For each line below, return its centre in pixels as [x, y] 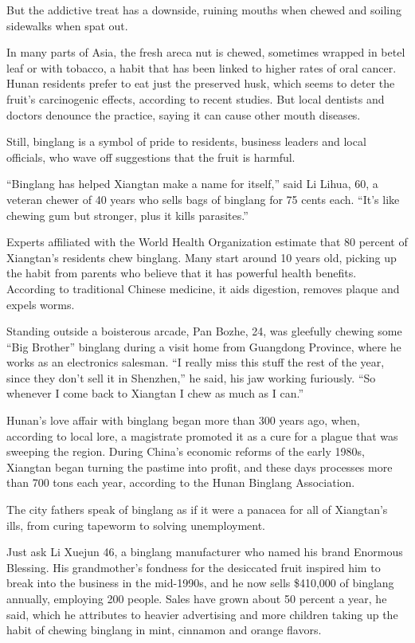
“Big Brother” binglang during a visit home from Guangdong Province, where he [204, 346]
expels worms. [41, 304]
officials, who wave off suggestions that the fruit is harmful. [151, 157]
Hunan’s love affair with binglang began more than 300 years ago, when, [183, 420]
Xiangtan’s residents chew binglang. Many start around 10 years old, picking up [202, 257]
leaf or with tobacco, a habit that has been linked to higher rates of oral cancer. [202, 67]
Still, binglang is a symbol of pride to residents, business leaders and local [186, 141]
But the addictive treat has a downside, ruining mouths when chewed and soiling [204, 10]
